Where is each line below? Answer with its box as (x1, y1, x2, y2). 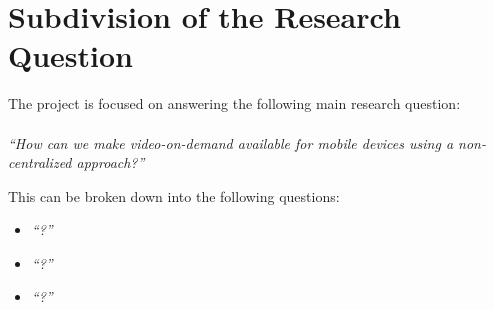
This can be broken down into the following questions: (8, 185, 340, 206)
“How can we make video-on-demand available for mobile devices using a (8, 132, 454, 153)
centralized (8, 152, 72, 173)
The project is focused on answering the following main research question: (8, 93, 461, 114)
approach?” (76, 152, 145, 173)
